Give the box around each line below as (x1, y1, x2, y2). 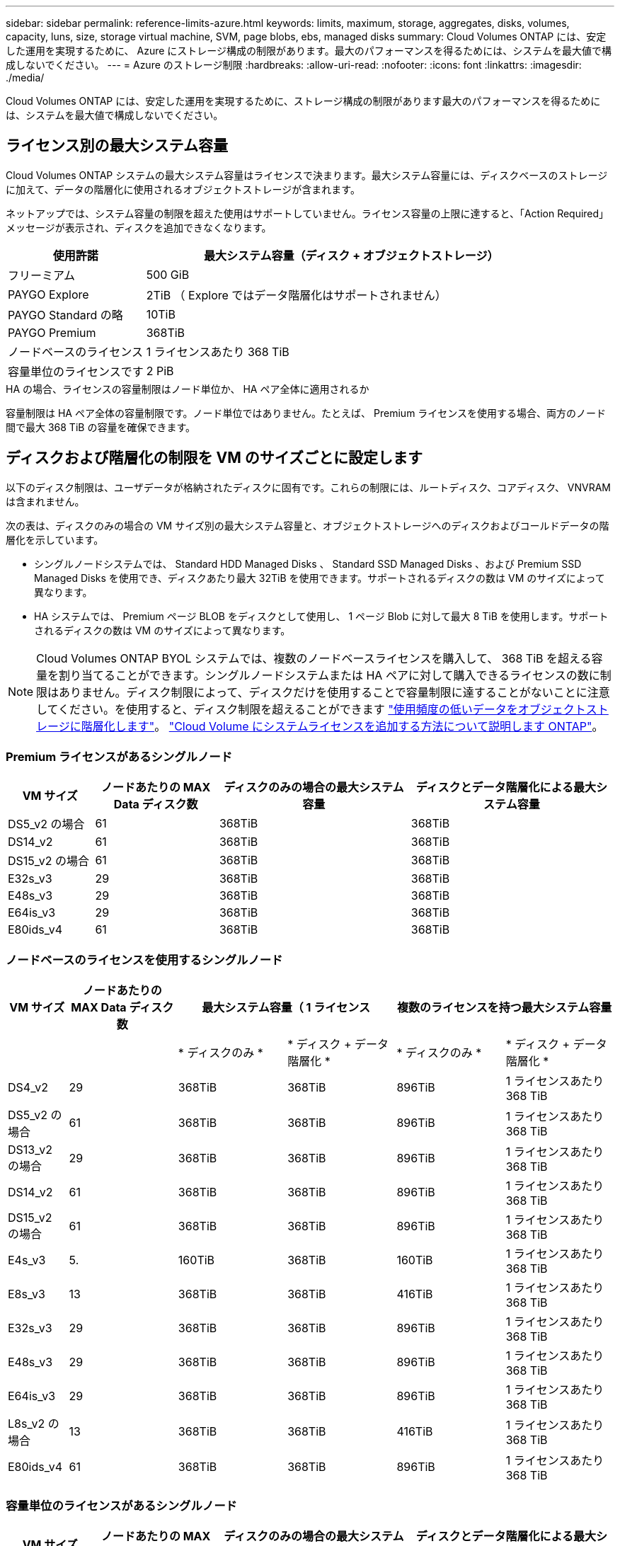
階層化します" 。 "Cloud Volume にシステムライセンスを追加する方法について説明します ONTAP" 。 (81, 718, 604, 733)
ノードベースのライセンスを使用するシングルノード (6, 952, 283, 967)
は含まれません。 (6, 495, 85, 508)
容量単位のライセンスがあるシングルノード (6, 1498, 237, 1513)
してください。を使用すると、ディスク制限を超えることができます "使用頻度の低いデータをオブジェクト (36, 702, 586, 716)
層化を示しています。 (6, 533, 104, 546)
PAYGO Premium (8, 325, 96, 340)
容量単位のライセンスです (8, 364, 144, 379)
